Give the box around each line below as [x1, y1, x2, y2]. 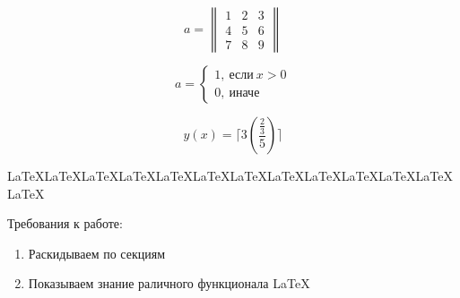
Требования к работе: [7, 214, 123, 233]
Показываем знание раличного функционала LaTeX [28, 274, 310, 293]
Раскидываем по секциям [28, 243, 166, 262]
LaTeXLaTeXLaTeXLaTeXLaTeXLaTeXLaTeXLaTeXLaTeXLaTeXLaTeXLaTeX [7, 166, 453, 184]
